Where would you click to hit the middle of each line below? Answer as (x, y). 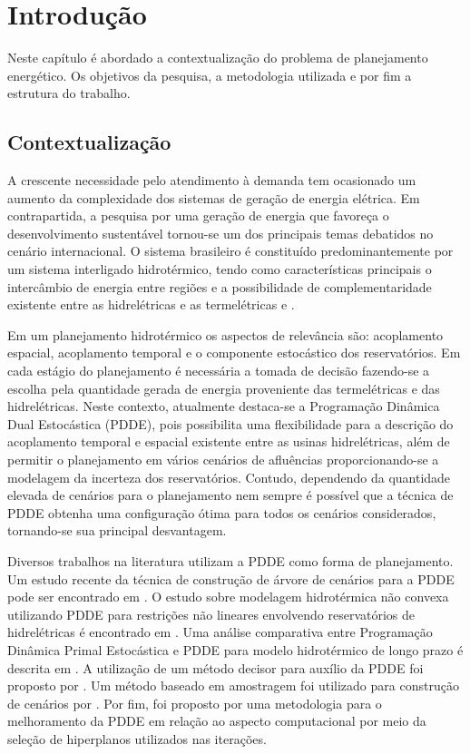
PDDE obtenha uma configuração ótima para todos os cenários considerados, (222, 512)
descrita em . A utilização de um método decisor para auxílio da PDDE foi (215, 667)
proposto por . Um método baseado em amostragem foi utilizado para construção (233, 685)
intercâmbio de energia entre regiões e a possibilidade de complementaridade (220, 286)
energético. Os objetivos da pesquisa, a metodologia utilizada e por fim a (210, 75)
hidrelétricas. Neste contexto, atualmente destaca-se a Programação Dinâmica (224, 406)
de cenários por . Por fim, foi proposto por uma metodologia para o (195, 703)
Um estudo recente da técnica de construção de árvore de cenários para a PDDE (231, 578)
